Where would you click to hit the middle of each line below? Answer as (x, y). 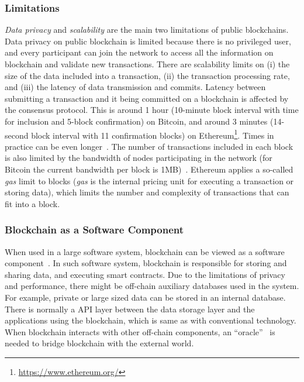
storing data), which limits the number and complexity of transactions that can (147, 192)
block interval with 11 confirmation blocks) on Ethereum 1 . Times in (153, 134)
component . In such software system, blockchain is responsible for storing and (146, 263)
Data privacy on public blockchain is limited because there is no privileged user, (148, 41)
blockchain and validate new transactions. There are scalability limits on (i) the (147, 64)
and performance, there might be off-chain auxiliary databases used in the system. (152, 286)
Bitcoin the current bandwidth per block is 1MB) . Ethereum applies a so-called (149, 169)
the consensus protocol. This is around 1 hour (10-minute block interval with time (152, 110)
